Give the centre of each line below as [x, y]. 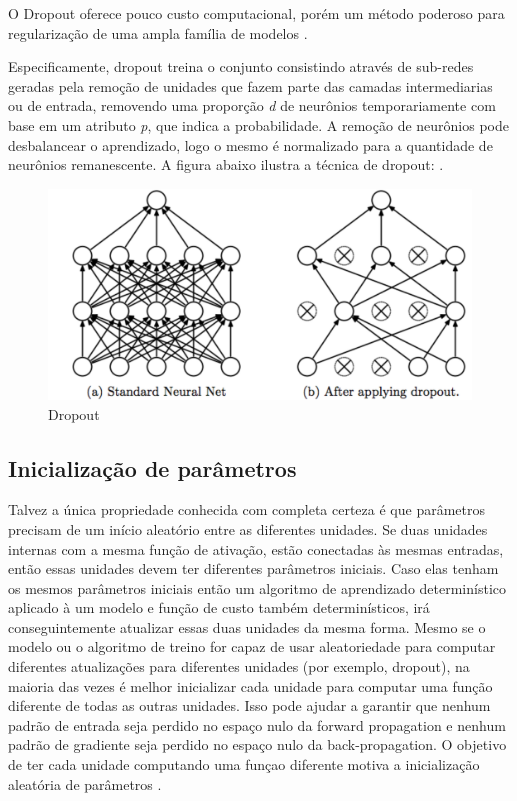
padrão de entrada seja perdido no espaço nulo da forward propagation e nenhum [257, 724]
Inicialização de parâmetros [152, 467]
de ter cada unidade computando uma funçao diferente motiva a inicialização [244, 764]
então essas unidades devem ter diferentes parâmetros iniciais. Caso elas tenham [253, 568]
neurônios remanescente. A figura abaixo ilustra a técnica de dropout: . [226, 164]
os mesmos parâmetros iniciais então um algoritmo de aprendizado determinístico [257, 587]
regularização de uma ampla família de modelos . [158, 32]
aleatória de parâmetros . [85, 783]
